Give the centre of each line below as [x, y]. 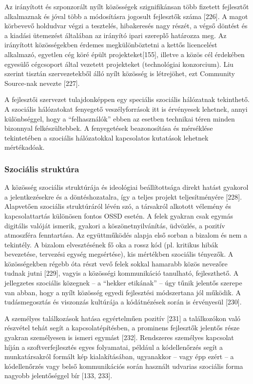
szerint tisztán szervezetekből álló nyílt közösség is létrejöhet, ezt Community [120, 73]
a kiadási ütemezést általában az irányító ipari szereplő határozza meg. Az [116, 35]
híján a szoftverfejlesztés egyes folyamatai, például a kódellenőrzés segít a [114, 347]
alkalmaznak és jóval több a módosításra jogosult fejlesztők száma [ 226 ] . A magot [126, 16]
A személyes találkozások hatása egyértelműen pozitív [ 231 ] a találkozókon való [123, 318]
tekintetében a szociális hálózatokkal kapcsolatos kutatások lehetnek [107, 137]
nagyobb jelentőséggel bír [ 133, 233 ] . [58, 375]
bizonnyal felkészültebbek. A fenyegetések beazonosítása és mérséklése [109, 128]
